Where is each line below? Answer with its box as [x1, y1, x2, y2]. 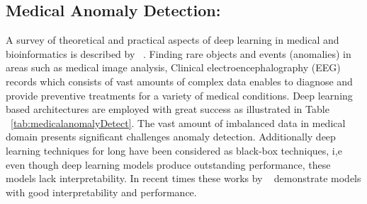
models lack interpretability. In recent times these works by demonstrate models [6, 171, 361, 186]
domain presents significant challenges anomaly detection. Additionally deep [6, 129, 336, 144]
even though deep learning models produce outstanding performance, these [6, 157, 331, 172]
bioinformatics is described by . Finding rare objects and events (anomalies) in [6, 46, 351, 61]
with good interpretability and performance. [6, 184, 197, 199]
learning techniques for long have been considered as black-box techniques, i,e [6, 143, 342, 157]
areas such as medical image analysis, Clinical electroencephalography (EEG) [6, 60, 341, 75]
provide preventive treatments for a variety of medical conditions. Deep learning [6, 88, 353, 102]
